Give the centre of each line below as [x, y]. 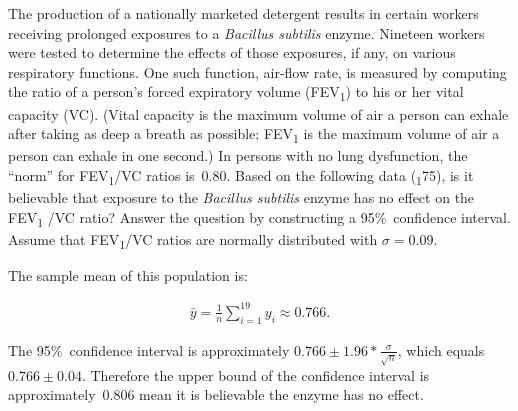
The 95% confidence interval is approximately [149, 349]
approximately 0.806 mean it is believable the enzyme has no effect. [216, 394]
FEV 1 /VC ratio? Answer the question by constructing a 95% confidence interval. [259, 218]
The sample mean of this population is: [128, 274]
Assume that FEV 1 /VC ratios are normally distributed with [193, 240]
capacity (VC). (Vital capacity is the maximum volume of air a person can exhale [258, 113]
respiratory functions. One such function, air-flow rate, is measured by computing [257, 71]
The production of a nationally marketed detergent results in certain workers [243, 13]
